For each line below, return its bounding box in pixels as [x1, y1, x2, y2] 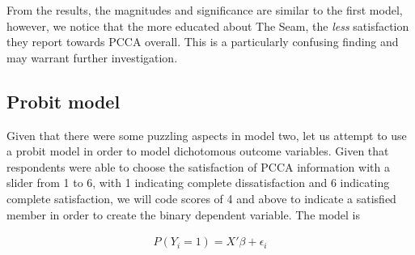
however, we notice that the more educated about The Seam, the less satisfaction [6, 17, 409, 34]
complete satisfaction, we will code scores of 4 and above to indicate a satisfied [6, 189, 396, 206]
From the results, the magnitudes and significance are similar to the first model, [6, 2, 403, 18]
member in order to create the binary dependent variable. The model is [6, 206, 361, 223]
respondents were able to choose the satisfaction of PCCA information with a [6, 158, 390, 175]
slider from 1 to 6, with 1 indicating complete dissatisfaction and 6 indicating [6, 174, 390, 191]
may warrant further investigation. [6, 49, 178, 66]
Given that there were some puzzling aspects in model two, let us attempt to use [6, 126, 407, 143]
